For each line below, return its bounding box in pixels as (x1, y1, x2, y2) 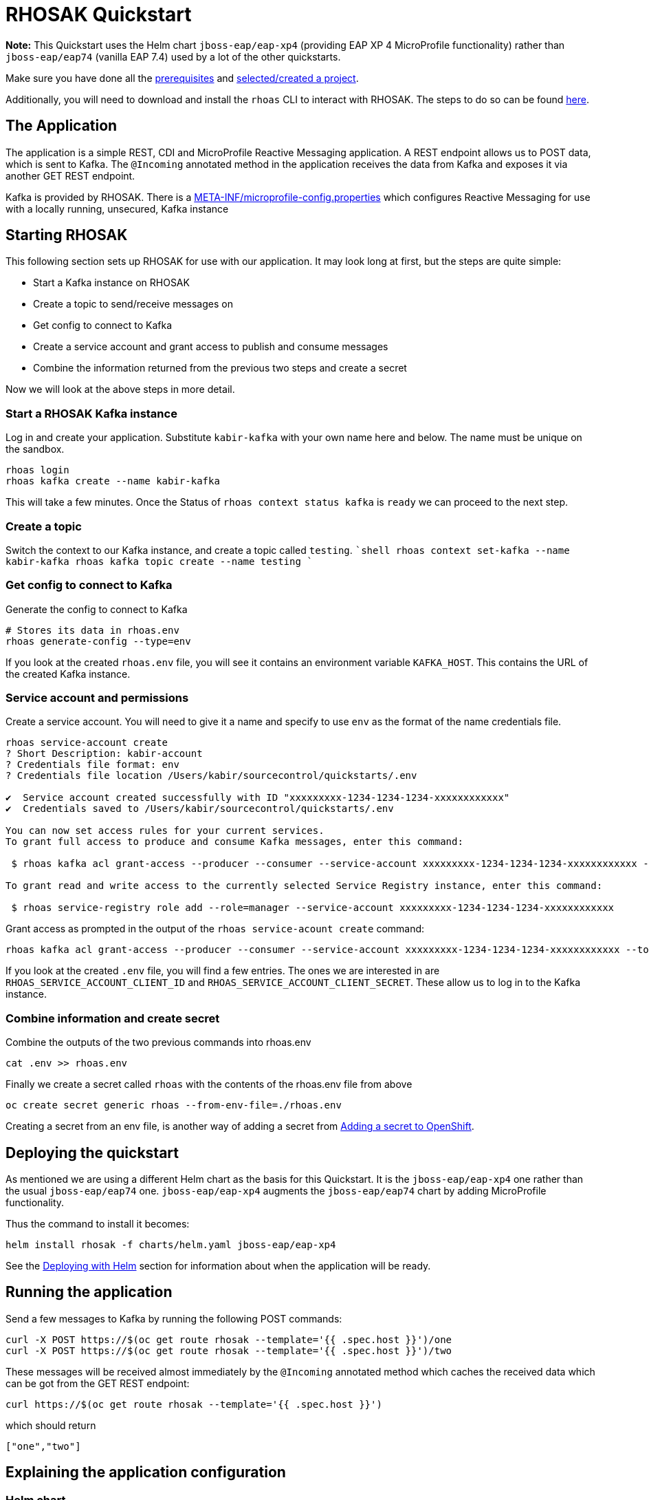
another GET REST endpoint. (5, 169, 135, 182)
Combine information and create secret (5, 1011, 220, 1025)
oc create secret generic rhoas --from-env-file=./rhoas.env (5, 1100, 342, 1111)
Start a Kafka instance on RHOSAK (33, 277, 190, 289)
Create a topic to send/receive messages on (33, 298, 233, 310)
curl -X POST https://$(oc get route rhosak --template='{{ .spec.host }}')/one (5, 1333, 452, 1345)
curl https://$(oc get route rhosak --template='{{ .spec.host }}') (5, 1398, 382, 1410)
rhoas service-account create (5, 737, 168, 749)
